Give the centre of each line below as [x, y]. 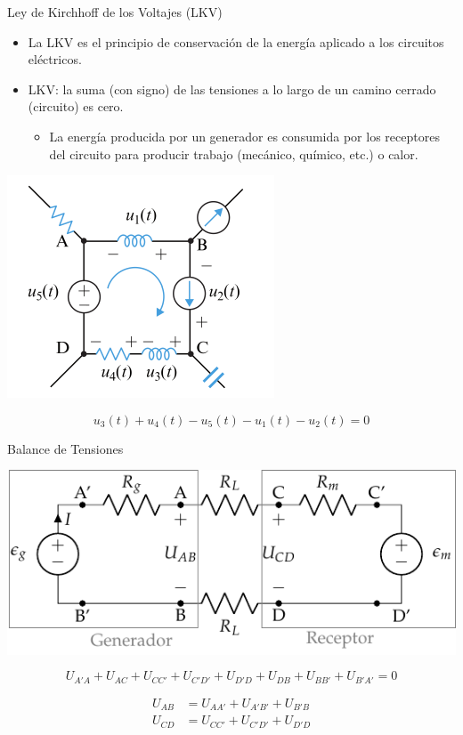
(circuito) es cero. [76, 106]
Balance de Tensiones [65, 448]
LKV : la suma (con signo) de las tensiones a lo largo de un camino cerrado [232, 89]
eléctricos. [55, 59]
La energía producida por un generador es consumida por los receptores [244, 136]
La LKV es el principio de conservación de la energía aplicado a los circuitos [236, 41]
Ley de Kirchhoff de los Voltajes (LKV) [115, 12]
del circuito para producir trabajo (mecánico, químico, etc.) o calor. [234, 153]
